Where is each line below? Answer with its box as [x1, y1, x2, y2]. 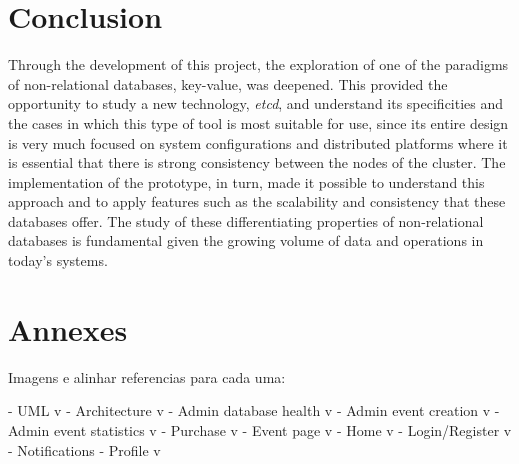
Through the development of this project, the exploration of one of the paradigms [8, 54, 509, 75]
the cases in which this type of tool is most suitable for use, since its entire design [8, 112, 509, 133]
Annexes [8, 308, 128, 349]
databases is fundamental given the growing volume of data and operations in [8, 230, 484, 251]
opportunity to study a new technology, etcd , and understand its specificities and [8, 93, 504, 114]
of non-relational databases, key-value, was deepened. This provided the [8, 73, 448, 94]
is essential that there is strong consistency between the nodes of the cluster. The [8, 152, 506, 173]
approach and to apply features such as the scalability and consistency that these [8, 191, 506, 212]
